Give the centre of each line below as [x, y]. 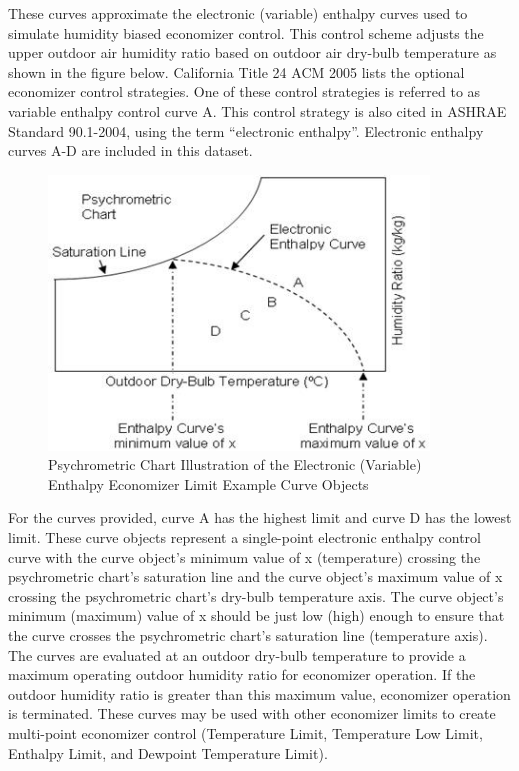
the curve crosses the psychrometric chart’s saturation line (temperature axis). [248, 635]
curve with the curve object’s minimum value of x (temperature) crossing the [244, 556]
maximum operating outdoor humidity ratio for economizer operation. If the [242, 674]
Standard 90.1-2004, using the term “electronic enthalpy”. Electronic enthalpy [246, 130]
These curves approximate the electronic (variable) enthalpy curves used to [238, 13]
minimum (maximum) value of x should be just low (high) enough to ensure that [256, 615]
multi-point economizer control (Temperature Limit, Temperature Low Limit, [245, 733]
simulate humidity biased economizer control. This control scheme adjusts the [246, 32]
